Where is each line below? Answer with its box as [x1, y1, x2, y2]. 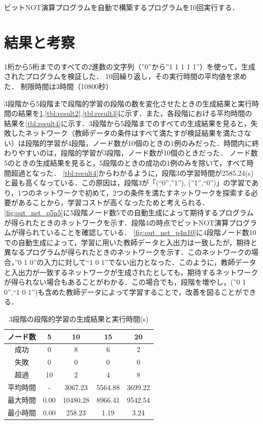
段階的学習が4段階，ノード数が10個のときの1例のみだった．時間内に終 [25, 137, 259, 148]
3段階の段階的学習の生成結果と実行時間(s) [9, 313, 149, 324]
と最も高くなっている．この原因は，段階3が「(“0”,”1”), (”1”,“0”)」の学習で [4, 177, 252, 188]
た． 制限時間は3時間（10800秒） [4, 81, 113, 91]
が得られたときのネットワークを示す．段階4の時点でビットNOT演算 [4, 217, 229, 227]
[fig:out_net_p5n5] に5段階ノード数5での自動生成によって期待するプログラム [4, 207, 254, 218]
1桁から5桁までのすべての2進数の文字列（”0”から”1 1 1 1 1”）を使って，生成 [4, 61, 255, 71]
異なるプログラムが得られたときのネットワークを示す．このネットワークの [4, 247, 252, 257]
